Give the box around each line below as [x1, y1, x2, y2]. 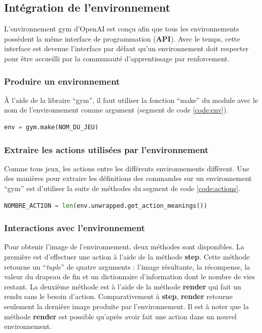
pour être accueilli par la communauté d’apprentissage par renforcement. [4, 53, 230, 63]
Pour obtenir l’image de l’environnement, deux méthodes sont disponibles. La [4, 241, 244, 252]
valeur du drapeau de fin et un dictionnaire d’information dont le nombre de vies [4, 271, 255, 282]
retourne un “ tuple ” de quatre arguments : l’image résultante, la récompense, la [4, 261, 250, 272]
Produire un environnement [4, 75, 120, 87]
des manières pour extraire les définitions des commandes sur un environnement [4, 173, 252, 183]
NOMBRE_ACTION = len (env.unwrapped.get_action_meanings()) [4, 202, 207, 209]
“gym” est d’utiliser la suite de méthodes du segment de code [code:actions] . [4, 182, 240, 193]
